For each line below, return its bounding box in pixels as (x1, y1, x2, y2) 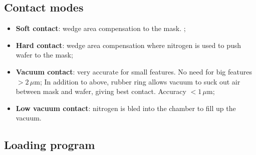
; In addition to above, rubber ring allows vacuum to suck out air (40, 76, 240, 86)
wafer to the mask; (16, 49, 73, 60)
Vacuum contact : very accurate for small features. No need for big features (16, 66, 252, 76)
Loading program (4, 137, 95, 152)
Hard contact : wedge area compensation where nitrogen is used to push (16, 39, 241, 50)
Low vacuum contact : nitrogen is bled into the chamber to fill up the (16, 102, 236, 113)
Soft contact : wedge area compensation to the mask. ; (16, 23, 186, 33)
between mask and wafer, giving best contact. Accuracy (16, 86, 186, 96)
